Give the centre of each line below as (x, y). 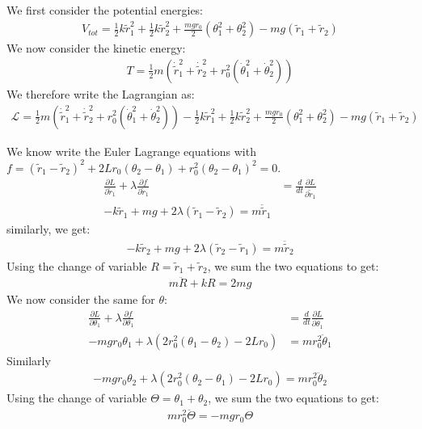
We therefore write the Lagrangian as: (101, 93)
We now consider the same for (81, 299)
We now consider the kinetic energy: (96, 48)
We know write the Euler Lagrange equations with (131, 151)
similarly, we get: (49, 229)
